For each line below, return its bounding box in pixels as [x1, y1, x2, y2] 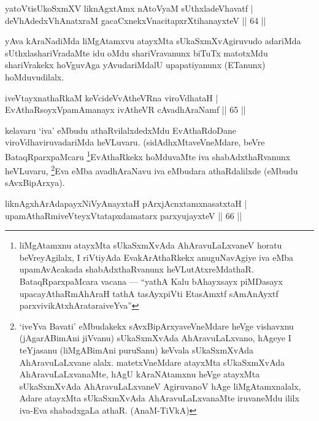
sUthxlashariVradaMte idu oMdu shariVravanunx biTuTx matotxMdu [5, 46, 268, 59]
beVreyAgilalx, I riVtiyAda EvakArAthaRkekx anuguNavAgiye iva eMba [19, 250, 294, 263]
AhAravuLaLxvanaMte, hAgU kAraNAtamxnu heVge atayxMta [19, 368, 260, 380]
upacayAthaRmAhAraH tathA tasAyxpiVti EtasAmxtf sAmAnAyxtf [19, 287, 279, 299]
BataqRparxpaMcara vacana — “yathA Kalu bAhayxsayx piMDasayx [19, 275, 283, 287]
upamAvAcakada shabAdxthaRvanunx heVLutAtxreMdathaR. [19, 263, 254, 276]
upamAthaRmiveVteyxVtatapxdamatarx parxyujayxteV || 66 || [5, 209, 242, 222]
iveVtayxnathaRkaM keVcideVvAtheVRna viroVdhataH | [5, 91, 218, 104]
